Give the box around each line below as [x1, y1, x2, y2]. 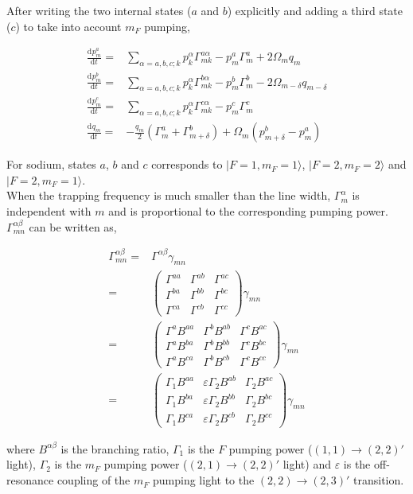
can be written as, [29, 218, 117, 235]
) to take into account [15, 18, 122, 34]
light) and [282, 456, 331, 473]
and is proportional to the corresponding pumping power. [108, 202, 388, 219]
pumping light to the [153, 472, 255, 488]
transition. [353, 472, 404, 488]
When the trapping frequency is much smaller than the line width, [6, 187, 331, 204]
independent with [6, 202, 92, 219]
